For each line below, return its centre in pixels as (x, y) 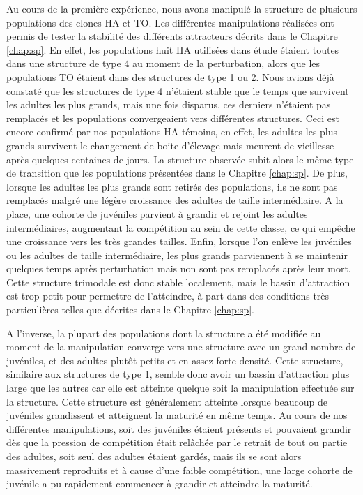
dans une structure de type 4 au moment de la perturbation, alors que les (163, 63)
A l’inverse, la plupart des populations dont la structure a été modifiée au (164, 333)
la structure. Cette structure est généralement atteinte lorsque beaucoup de (167, 401)
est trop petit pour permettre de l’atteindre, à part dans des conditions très (168, 296)
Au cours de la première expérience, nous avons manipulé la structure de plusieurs (182, 8)
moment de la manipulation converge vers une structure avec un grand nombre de (181, 347)
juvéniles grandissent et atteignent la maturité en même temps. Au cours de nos (177, 415)
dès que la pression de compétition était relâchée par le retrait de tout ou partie (177, 442)
